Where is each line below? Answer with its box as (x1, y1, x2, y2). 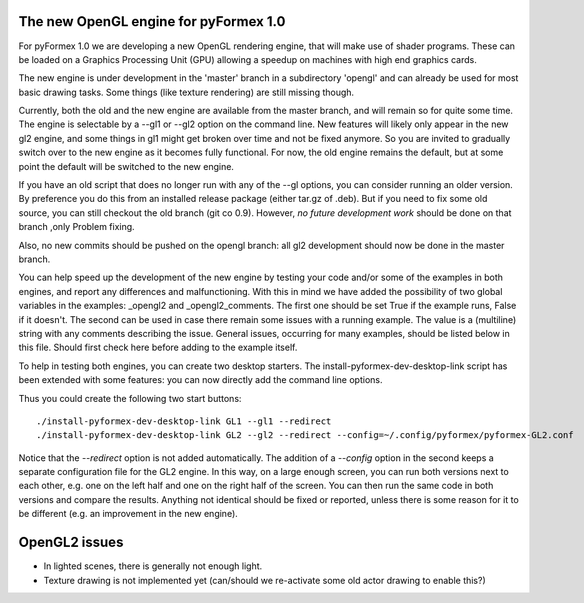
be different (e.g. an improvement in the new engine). (18, 508, 239, 520)
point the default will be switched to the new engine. (18, 160, 235, 172)
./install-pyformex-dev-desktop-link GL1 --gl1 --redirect (36, 415, 332, 427)
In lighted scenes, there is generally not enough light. (43, 560, 263, 572)
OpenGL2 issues (18, 534, 124, 551)
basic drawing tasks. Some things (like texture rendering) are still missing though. (18, 86, 355, 98)
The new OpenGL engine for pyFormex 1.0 (18, 13, 286, 30)
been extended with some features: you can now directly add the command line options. (18, 374, 383, 386)
